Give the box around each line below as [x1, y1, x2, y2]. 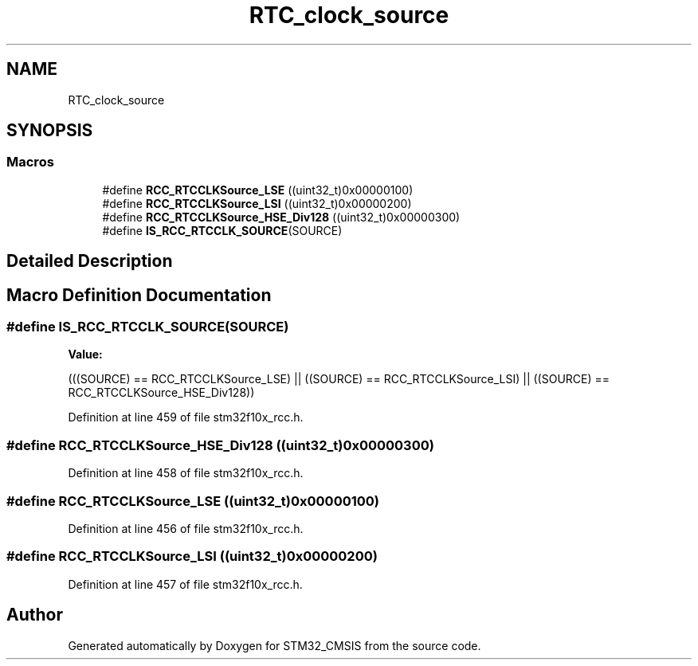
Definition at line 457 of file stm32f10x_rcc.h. [68, 577, 303, 591]
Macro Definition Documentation [6, 284, 272, 305]
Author [6, 605, 63, 625]
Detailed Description [6, 251, 173, 272]
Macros [6, 154, 54, 170]
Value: [68, 347, 103, 362]
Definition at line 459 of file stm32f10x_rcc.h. [68, 410, 304, 425]
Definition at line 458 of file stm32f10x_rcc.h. [68, 466, 304, 480]
